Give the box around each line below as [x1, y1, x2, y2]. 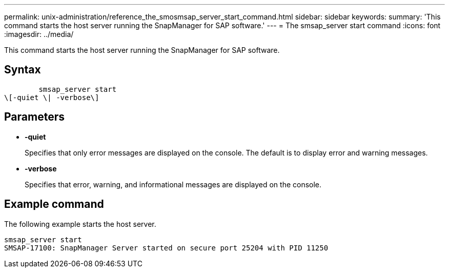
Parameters [4, 110, 65, 124]
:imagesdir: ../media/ [4, 30, 74, 38]
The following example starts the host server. [4, 219, 156, 228]
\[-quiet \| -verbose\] [4, 93, 99, 102]
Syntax [4, 63, 41, 76]
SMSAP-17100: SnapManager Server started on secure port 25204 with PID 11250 [4, 243, 329, 252]
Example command [4, 198, 104, 211]
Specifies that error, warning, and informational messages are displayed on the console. [25, 180, 322, 189]
